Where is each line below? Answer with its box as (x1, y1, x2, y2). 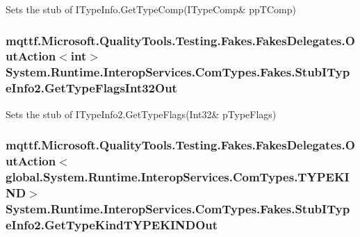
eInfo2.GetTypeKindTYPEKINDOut (6, 215, 218, 233)
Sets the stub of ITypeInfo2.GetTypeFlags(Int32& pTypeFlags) (6, 106, 277, 121)
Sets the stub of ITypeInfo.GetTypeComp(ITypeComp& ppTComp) (6, 2, 296, 16)
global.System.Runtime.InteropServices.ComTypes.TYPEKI (6, 167, 350, 185)
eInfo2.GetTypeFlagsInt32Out (6, 79, 177, 97)
